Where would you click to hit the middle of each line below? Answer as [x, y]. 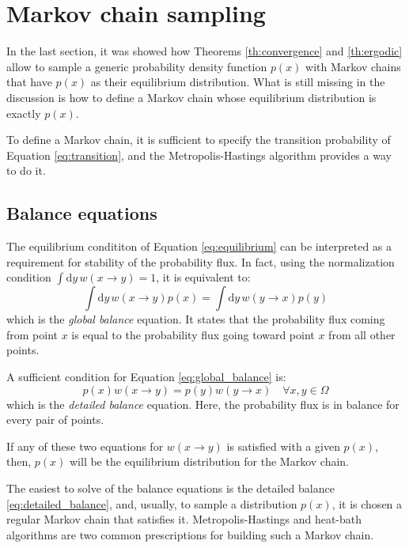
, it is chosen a [367, 503]
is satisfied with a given [283, 446]
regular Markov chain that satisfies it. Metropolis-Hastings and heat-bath [184, 519]
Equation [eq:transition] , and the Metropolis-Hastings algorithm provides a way [199, 155]
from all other [362, 334]
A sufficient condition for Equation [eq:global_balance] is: [146, 377]
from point [32, 334]
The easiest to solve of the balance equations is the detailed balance [170, 488]
